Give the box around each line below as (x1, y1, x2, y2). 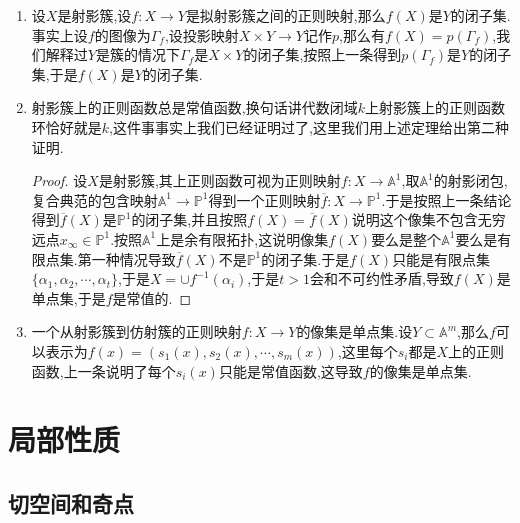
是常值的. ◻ (112, 287, 192, 308)
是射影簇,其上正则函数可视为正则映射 (98, 170, 341, 191)
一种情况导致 (91, 248, 176, 269)
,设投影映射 (164, 24, 239, 45)
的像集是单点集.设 (296, 321, 413, 342)
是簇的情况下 (95, 44, 180, 65)
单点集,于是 (31, 287, 106, 308)
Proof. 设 (31, 170, 88, 191)
